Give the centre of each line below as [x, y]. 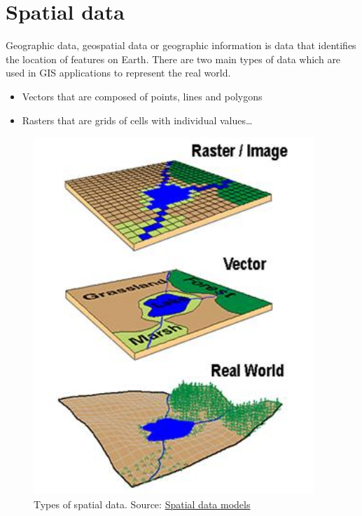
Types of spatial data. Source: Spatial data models [142, 504]
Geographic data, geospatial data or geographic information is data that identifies [181, 45]
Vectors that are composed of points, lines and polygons [142, 96]
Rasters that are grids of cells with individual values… [137, 120]
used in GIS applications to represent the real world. [118, 73]
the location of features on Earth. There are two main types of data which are [173, 59]
